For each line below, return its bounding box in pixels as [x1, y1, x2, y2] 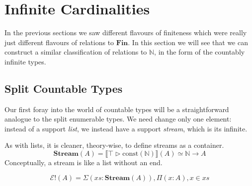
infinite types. [4, 56, 46, 66]
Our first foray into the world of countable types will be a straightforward [4, 104, 229, 114]
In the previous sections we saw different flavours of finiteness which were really [4, 27, 247, 38]
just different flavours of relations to [4, 37, 114, 47]
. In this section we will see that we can [128, 37, 248, 47]
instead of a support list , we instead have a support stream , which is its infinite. [4, 123, 248, 133]
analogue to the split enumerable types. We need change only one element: [4, 114, 232, 124]
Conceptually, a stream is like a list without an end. [4, 157, 163, 168]
